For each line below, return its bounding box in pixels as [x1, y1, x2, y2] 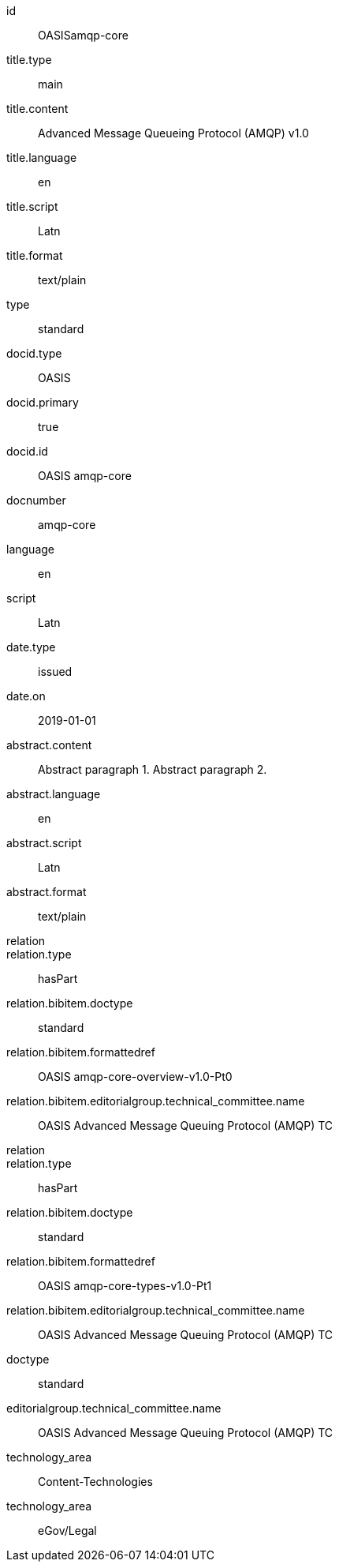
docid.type [6, 347, 62, 360]
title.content [6, 102, 69, 115]
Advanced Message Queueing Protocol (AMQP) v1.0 [38, 126, 309, 140]
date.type [6, 640, 56, 654]
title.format [6, 249, 63, 262]
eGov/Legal [38, 1524, 97, 1537]
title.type [6, 53, 52, 66]
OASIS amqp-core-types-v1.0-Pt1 [38, 1279, 212, 1292]
